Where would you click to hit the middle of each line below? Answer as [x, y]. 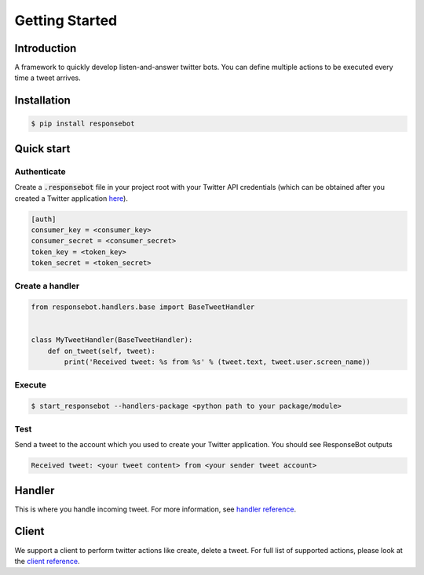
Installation [42, 101]
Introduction [46, 48]
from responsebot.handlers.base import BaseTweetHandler [143, 307]
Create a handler [47, 286]
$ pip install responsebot [83, 124]
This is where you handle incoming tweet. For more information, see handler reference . [155, 509]
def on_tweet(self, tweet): [102, 351]
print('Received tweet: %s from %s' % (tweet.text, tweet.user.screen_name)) [217, 362]
